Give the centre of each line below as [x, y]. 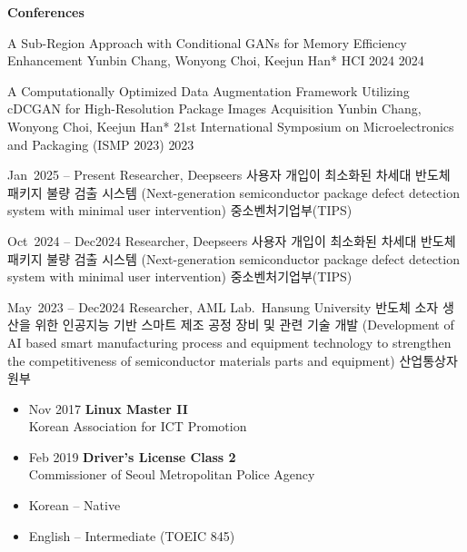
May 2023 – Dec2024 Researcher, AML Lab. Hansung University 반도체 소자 [223, 306]
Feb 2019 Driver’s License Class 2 [132, 456]
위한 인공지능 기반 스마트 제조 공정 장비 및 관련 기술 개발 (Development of [244, 325]
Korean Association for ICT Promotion [138, 426]
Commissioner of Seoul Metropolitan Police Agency [172, 474]
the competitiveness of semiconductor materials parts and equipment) [201, 360]
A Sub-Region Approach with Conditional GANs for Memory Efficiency [207, 42]
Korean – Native [75, 505]
